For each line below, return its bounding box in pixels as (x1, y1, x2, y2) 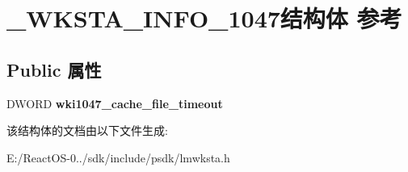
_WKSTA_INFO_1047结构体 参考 (6, 2, 402, 35)
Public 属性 (6, 57, 102, 82)
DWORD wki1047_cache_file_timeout (6, 94, 223, 111)
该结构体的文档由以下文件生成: (6, 122, 168, 139)
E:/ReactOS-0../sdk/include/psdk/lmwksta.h (6, 149, 230, 166)
